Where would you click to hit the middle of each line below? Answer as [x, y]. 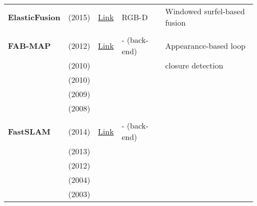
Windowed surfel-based [205, 11]
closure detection [194, 65]
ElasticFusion [34, 17]
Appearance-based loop [205, 45]
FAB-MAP [29, 45]
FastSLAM [29, 131]
